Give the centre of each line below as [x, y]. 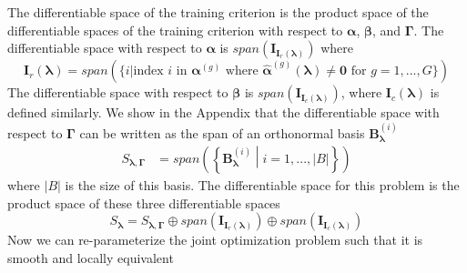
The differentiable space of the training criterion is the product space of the [218, 12]
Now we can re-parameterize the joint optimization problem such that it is [215, 240]
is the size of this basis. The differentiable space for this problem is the [262, 185]
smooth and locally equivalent [91, 257]
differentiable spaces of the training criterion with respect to [175, 30]
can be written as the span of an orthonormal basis [222, 132]
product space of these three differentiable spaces [144, 202]
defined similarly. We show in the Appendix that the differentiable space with [223, 112]
